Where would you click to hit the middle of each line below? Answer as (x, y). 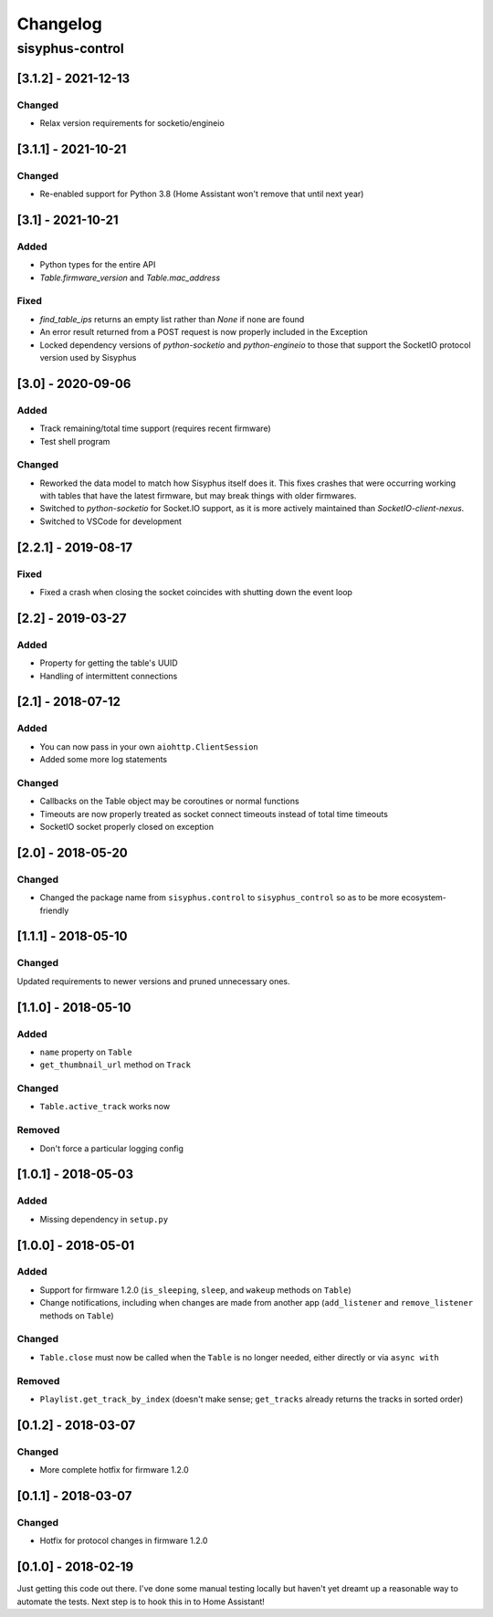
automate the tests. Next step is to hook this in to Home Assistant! (141, 1601)
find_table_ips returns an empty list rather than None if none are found (172, 319)
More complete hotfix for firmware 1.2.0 (114, 1470)
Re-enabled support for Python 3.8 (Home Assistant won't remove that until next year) (202, 194)
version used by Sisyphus (88, 357)
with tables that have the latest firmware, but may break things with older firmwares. (198, 496)
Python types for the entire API (98, 265)
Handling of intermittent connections (109, 676)
